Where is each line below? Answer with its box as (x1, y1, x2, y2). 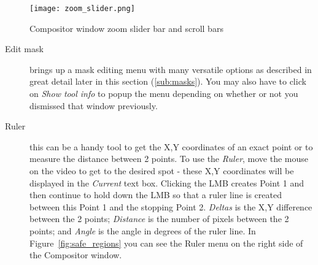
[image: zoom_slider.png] (29, 4, 135, 13)
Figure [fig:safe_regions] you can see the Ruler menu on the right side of (29, 236, 303, 249)
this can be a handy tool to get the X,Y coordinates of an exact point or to (29, 140, 313, 153)
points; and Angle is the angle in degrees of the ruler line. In (29, 224, 256, 237)
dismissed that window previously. (29, 99, 158, 112)
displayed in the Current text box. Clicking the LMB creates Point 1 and (29, 176, 304, 189)
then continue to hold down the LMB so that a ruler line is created (29, 188, 282, 201)
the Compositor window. (29, 248, 122, 261)
